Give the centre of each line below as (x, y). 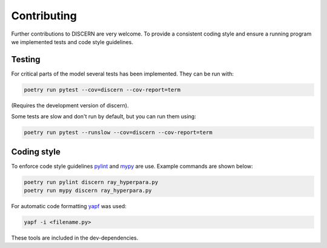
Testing (26, 59)
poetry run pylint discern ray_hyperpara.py (91, 182)
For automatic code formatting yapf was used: (69, 206)
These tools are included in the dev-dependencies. (75, 238)
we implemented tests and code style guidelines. (72, 42)
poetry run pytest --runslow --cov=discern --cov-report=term (118, 132)
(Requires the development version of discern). (70, 105)
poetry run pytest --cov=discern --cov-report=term (102, 90)
